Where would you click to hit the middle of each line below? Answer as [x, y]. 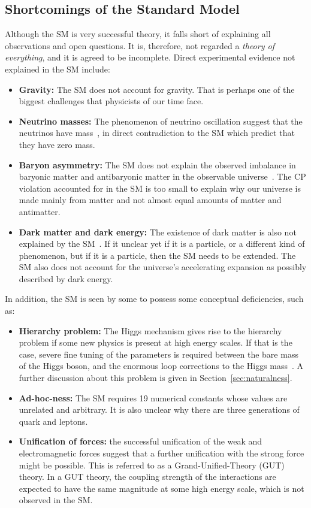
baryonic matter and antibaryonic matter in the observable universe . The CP [162, 176]
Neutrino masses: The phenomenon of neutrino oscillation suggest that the [161, 121]
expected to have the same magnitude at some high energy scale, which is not [161, 488]
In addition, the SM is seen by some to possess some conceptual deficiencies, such [154, 299]
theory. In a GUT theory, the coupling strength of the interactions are [147, 477]
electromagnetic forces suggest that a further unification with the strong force [161, 453]
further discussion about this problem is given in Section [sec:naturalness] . [155, 378]
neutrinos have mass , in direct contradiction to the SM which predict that [157, 133]
